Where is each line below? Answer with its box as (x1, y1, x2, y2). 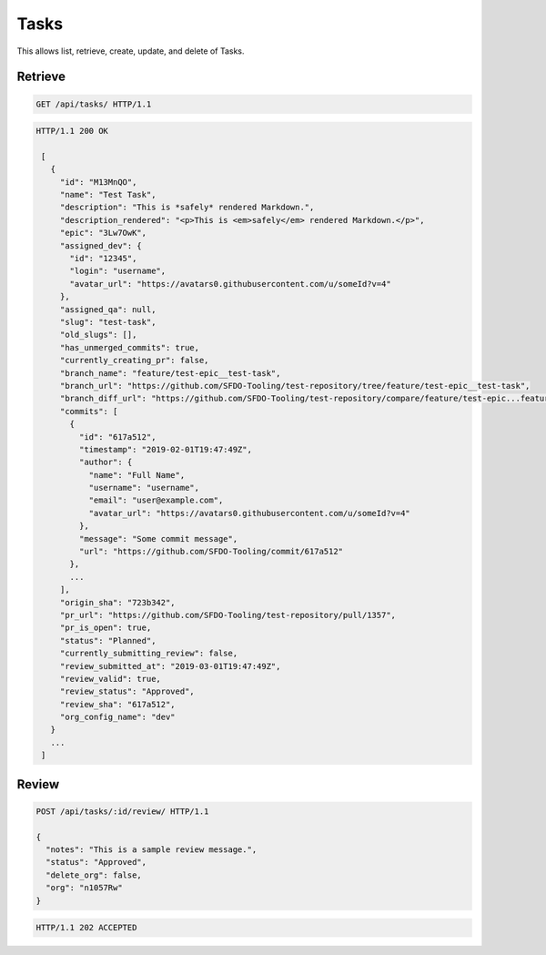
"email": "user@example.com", (88, 495, 224, 505)
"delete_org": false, (45, 869, 143, 880)
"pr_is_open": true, (59, 623, 152, 633)
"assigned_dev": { (59, 240, 143, 250)
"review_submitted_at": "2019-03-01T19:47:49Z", (59, 661, 281, 671)
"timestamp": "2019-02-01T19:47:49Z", (78, 444, 252, 454)
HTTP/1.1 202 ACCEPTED (35, 922, 137, 933)
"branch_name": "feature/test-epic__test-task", (59, 368, 281, 378)
